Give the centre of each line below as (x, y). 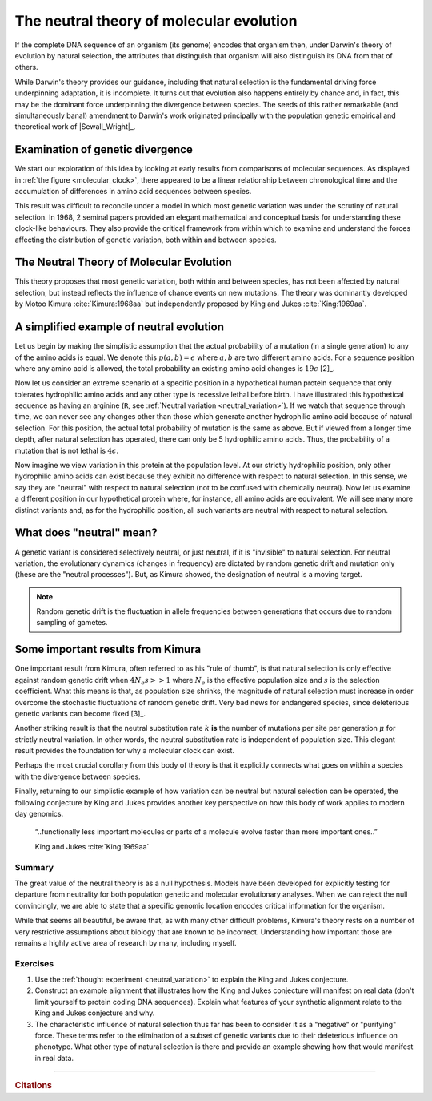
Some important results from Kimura (108, 649)
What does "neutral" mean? (86, 533)
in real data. (54, 1058)
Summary (34, 867)
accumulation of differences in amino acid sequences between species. (133, 191)
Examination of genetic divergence (104, 149)
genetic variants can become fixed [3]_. (80, 713)
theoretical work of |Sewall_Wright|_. (75, 127)
